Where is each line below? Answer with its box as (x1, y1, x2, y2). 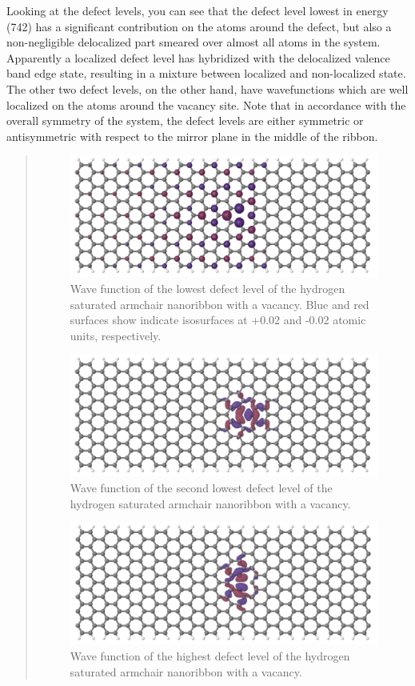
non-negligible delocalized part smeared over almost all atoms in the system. (6, 34, 381, 50)
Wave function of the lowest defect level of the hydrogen (70, 280, 345, 297)
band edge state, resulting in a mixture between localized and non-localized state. (6, 65, 406, 82)
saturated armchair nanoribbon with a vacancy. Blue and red (70, 295, 369, 312)
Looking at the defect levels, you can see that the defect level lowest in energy (6, 2, 389, 18)
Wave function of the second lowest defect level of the (70, 479, 333, 496)
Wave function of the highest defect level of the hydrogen (70, 647, 350, 664)
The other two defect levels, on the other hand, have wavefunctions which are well (6, 80, 409, 97)
